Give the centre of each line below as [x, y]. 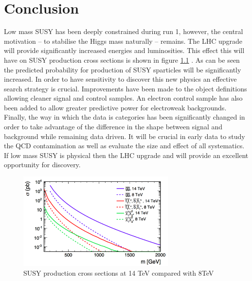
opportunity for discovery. [42, 165]
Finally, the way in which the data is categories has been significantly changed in [125, 117]
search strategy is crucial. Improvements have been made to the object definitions [126, 88]
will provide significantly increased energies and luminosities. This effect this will [124, 50]
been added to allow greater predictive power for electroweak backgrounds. [115, 107]
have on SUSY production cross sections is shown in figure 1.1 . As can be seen [122, 60]
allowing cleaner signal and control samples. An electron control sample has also [123, 98]
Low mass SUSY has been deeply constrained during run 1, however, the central [124, 31]
